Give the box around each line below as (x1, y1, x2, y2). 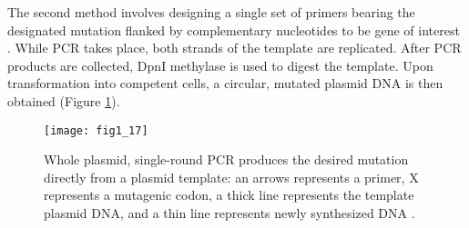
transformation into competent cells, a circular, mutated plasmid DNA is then (7, 74, 444, 93)
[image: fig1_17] (44, 124, 148, 137)
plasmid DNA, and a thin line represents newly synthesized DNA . (44, 203, 415, 222)
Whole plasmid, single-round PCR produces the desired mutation (44, 150, 409, 169)
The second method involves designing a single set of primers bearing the (7, 3, 415, 21)
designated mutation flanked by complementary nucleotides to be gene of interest (7, 20, 460, 39)
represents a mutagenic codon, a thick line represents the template (44, 185, 414, 204)
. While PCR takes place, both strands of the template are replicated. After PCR (7, 38, 462, 57)
